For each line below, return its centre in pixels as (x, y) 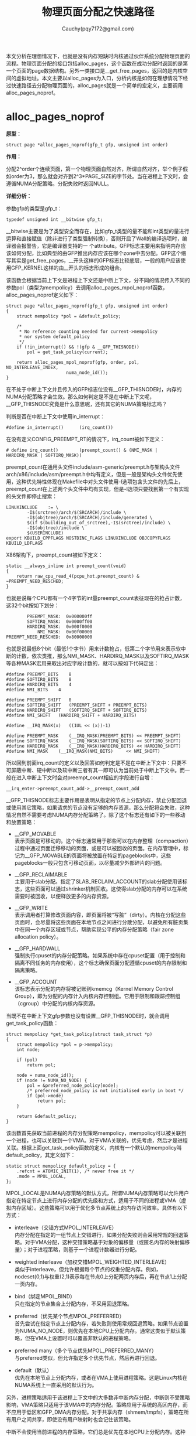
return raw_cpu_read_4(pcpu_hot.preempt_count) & (78, 576)
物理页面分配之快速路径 (98, 12)
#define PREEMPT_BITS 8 (39, 674)
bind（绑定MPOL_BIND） (45, 1296)
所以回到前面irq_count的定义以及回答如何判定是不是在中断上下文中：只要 (94, 763)
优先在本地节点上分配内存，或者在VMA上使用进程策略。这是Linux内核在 (101, 1377)
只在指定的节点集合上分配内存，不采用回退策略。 (73, 1304)
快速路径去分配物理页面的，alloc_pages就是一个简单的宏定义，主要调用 (97, 85)
